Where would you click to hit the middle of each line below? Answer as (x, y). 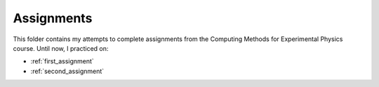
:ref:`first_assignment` (62, 61)
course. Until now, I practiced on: (61, 48)
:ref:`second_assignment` (67, 71)
